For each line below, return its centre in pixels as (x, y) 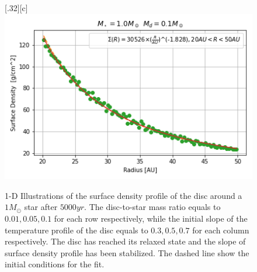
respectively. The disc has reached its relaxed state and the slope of (125, 241)
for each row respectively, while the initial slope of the (151, 218)
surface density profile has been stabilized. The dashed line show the (127, 252)
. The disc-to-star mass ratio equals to (152, 207)
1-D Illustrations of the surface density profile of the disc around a (124, 195)
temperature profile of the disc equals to (77, 230)
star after (41, 207)
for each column (221, 230)
